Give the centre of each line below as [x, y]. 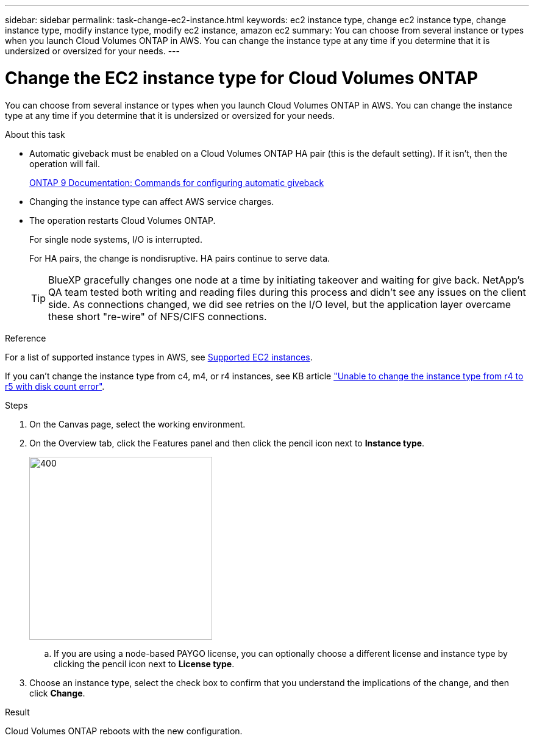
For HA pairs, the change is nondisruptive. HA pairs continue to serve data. [180, 258]
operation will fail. [65, 163]
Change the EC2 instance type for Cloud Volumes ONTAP [242, 78]
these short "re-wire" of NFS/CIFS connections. [158, 316]
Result [17, 712]
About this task [35, 134]
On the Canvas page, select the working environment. [137, 424]
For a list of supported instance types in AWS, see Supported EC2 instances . [159, 357]
